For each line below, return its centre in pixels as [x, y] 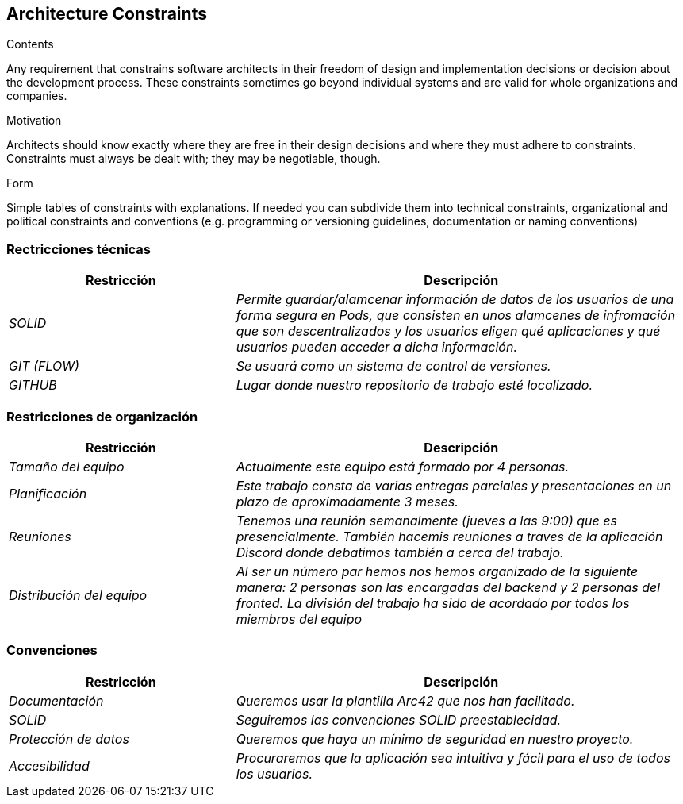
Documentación [56, 700]
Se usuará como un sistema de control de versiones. [393, 366]
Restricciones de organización [102, 416]
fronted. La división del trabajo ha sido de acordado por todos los [433, 603]
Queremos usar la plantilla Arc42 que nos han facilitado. [405, 700]
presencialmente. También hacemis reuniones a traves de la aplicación [449, 536]
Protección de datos [69, 739]
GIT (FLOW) [44, 366]
